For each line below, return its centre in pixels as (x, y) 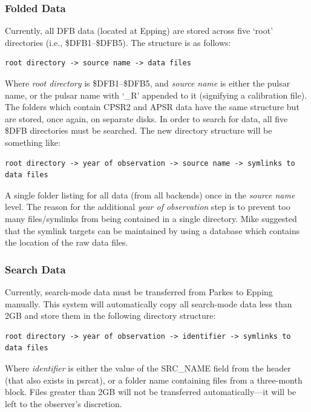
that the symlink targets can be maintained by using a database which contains (152, 230)
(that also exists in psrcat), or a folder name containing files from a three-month (154, 380)
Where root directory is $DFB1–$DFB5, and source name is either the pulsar (148, 83)
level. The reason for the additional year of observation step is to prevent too (148, 207)
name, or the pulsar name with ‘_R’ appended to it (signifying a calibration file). (156, 95)
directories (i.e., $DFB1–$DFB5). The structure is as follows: (118, 42)
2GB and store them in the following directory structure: (110, 316)
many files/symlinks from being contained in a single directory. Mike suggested (151, 218)
